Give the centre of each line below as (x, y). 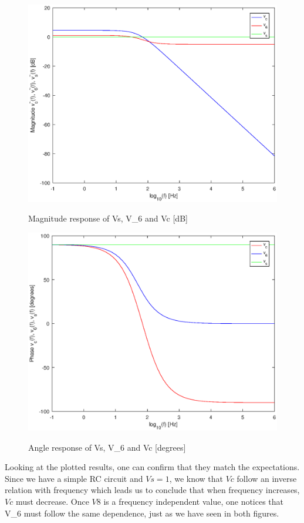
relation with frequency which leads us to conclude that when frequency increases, (152, 490)
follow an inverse (267, 478)
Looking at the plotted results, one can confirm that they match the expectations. (152, 467)
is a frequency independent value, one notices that (194, 501)
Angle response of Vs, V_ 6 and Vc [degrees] (107, 447)
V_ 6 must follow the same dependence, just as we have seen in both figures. (142, 513)
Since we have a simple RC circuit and (74, 478)
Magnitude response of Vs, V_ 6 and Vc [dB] (108, 218)
